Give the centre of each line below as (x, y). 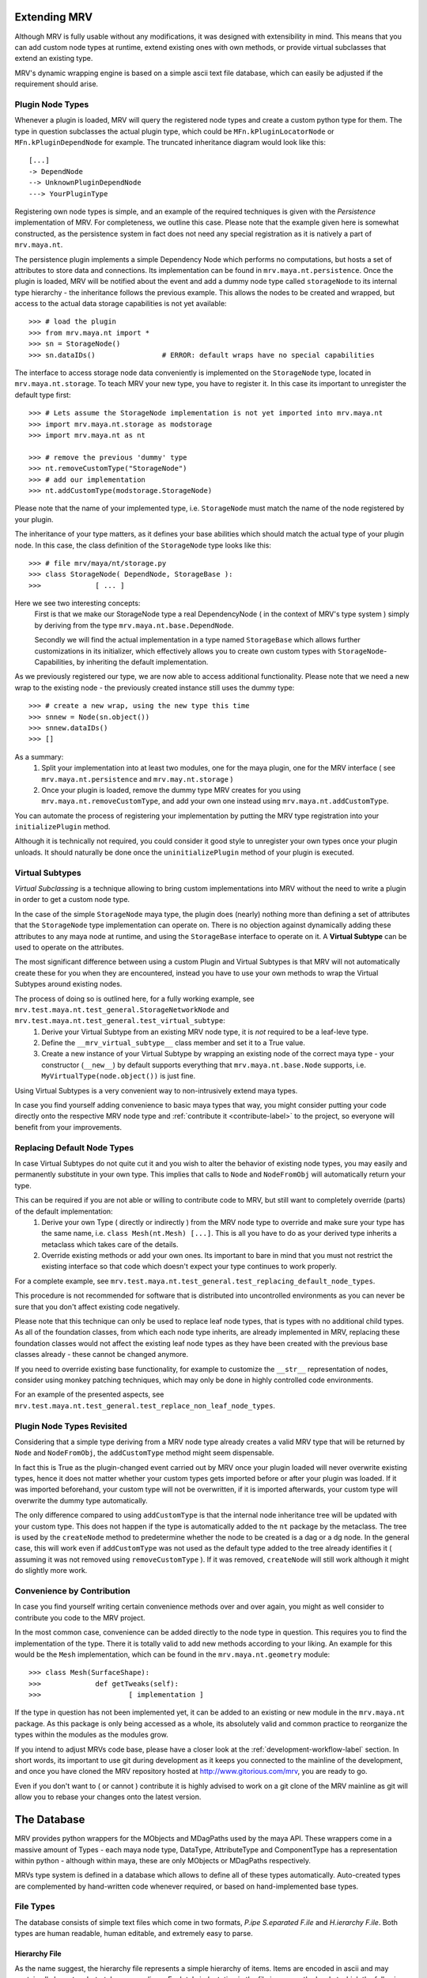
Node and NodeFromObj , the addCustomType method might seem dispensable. (144, 1453)
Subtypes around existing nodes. (68, 984)
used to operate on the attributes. (69, 947)
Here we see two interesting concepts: (77, 603)
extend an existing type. (54, 59)
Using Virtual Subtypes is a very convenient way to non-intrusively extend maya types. (156, 1090)
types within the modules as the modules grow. (92, 1735)
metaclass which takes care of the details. (110, 1244)
